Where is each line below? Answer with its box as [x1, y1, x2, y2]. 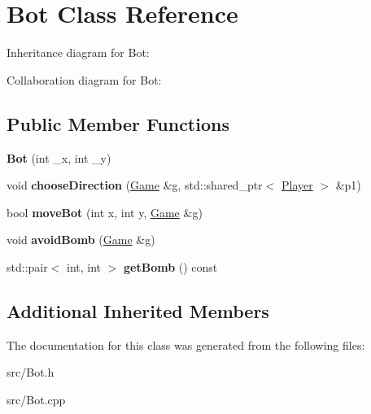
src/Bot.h [7, 364, 55, 381]
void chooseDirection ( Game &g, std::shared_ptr [7, 176, 263, 194]
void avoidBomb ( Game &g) [7, 231, 155, 248]
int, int [67, 258, 102, 275]
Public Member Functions [7, 111, 229, 136]
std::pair [7, 258, 48, 275]
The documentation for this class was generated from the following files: [7, 336, 365, 353]
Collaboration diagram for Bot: [7, 71, 162, 88]
